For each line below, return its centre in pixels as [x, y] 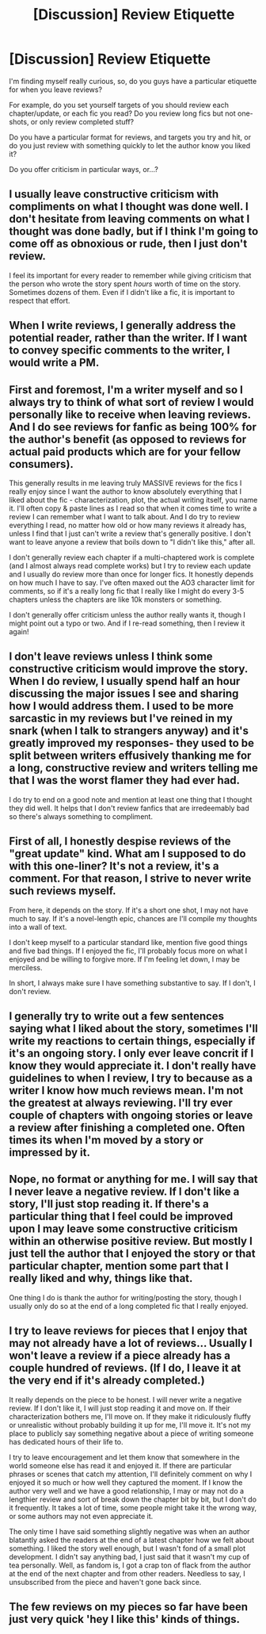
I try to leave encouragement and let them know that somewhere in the [124, 1457]
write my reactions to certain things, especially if [132, 1041]
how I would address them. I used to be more [122, 706]
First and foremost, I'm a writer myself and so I [126, 390]
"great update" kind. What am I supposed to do [127, 854]
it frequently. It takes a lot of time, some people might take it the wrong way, [133, 1507]
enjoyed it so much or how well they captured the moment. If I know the [126, 1482]
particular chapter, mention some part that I [119, 1266]
